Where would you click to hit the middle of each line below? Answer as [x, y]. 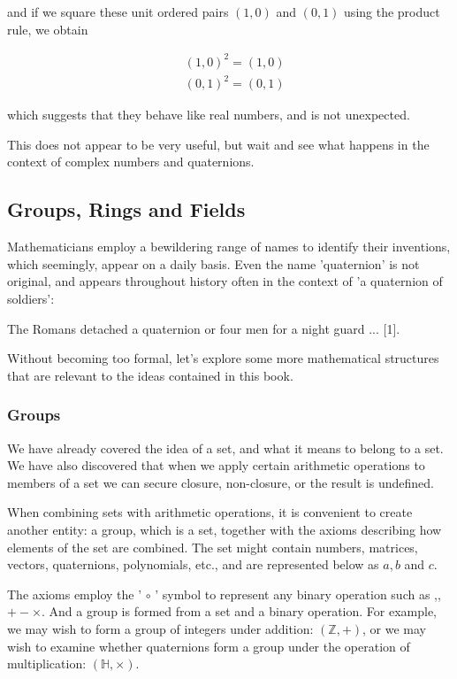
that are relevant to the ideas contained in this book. [150, 375]
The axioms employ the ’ [75, 594]
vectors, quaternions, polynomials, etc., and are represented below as [193, 564]
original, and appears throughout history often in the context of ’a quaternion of [225, 281]
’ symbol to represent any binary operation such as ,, [298, 594]
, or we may [395, 628]
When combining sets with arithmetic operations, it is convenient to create [210, 512]
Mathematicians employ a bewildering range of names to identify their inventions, [229, 247]
